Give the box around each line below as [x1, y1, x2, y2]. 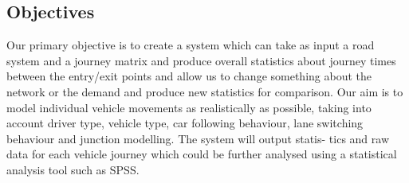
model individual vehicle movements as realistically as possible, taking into [6, 99, 372, 115]
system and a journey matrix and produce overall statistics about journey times [6, 52, 396, 68]
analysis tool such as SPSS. [6, 161, 140, 177]
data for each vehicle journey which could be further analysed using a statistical [6, 146, 397, 162]
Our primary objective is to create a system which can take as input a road [6, 37, 375, 53]
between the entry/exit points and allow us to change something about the [6, 68, 372, 84]
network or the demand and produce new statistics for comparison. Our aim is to [6, 83, 403, 99]
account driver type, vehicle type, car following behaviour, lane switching [6, 115, 364, 131]
